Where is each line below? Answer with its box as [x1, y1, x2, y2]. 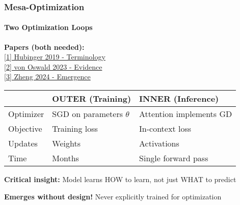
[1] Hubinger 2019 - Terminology [4, 51, 105, 62]
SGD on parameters [52, 108, 123, 120]
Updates [8, 137, 38, 150]
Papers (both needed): [4, 41, 85, 52]
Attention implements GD [139, 108, 232, 120]
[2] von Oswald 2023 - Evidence [4, 61, 102, 72]
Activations [139, 137, 179, 150]
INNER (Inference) [139, 93, 219, 105]
